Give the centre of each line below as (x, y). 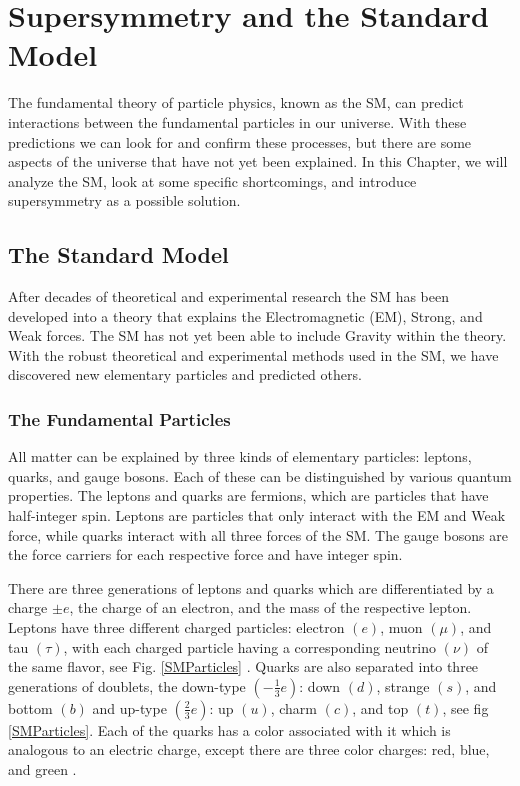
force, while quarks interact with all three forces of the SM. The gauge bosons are (258, 534)
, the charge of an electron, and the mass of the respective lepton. (270, 607)
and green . (42, 768)
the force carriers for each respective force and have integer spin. (205, 554)
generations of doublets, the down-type (127, 685)
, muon (401, 627)
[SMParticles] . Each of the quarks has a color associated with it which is (229, 729)
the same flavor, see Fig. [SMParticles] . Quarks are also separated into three (243, 666)
